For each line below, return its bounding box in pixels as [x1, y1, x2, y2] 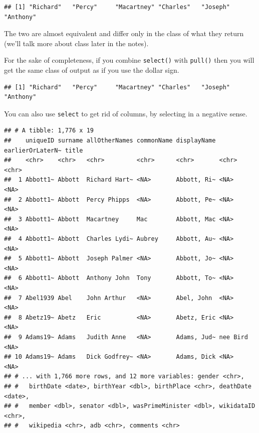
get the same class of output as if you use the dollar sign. [4, 65, 179, 75]
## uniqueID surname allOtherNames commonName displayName [4, 137, 216, 145]
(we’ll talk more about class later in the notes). [4, 38, 149, 48]
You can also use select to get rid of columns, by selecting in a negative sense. [4, 108, 247, 118]
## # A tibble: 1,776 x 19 [4, 127, 94, 134]
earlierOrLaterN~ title [4, 147, 83, 154]
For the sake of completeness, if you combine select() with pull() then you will [4, 55, 254, 65]
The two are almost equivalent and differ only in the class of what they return [4, 28, 244, 39]
